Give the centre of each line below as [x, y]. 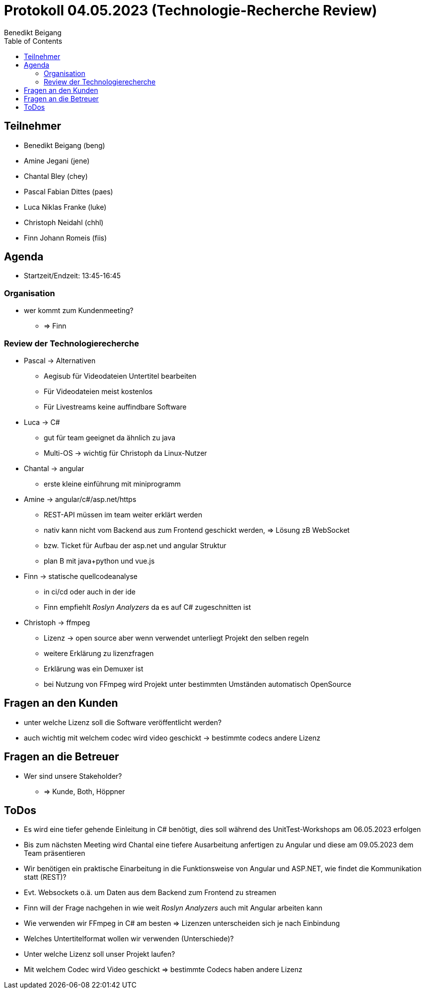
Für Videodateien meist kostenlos [98, 391]
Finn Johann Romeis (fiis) [66, 238]
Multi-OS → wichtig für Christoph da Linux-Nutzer [125, 453]
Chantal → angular [54, 468]
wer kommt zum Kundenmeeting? [79, 311]
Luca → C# [42, 422]
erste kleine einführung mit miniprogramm [112, 484]
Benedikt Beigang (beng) [65, 145]
